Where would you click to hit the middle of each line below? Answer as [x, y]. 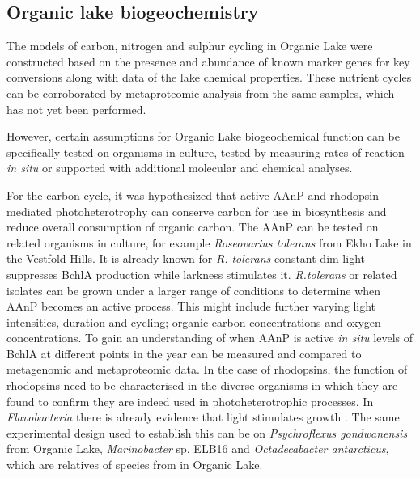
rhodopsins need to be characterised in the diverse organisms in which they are [202, 385]
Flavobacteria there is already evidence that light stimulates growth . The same [203, 417]
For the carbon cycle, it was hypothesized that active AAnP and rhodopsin [193, 195]
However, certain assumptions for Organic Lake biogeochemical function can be [203, 136]
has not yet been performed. [76, 109]
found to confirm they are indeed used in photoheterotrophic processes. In [190, 401]
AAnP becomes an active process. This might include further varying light [191, 306]
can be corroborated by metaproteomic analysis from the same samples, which [201, 93]
